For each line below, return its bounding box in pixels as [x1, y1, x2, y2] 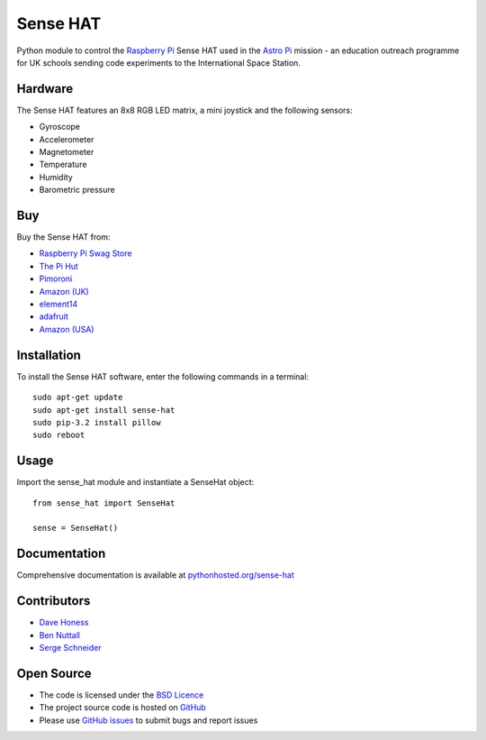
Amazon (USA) [39, 324, 94, 334]
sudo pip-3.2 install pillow [32, 417, 161, 427]
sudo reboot [32, 430, 85, 441]
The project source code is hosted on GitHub [39, 702, 206, 713]
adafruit [39, 311, 68, 322]
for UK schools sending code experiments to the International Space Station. [16, 57, 301, 68]
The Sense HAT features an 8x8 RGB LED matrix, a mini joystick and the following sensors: [16, 105, 353, 115]
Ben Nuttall [39, 629, 81, 640]
